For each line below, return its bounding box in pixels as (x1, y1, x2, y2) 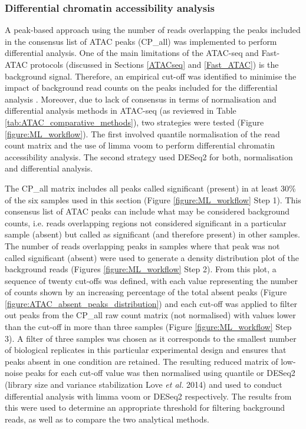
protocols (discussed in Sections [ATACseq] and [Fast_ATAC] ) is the (30, 58, 279, 70)
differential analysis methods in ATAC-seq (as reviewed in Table (5, 104, 236, 117)
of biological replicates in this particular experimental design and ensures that (5, 344, 287, 356)
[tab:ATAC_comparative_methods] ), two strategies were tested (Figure (5, 115, 264, 128)
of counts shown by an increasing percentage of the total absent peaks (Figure (5, 286, 287, 298)
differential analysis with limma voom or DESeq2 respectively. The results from (5, 390, 292, 402)
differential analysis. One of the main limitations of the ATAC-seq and (5, 47, 259, 59)
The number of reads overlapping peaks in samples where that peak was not (5, 239, 280, 252)
